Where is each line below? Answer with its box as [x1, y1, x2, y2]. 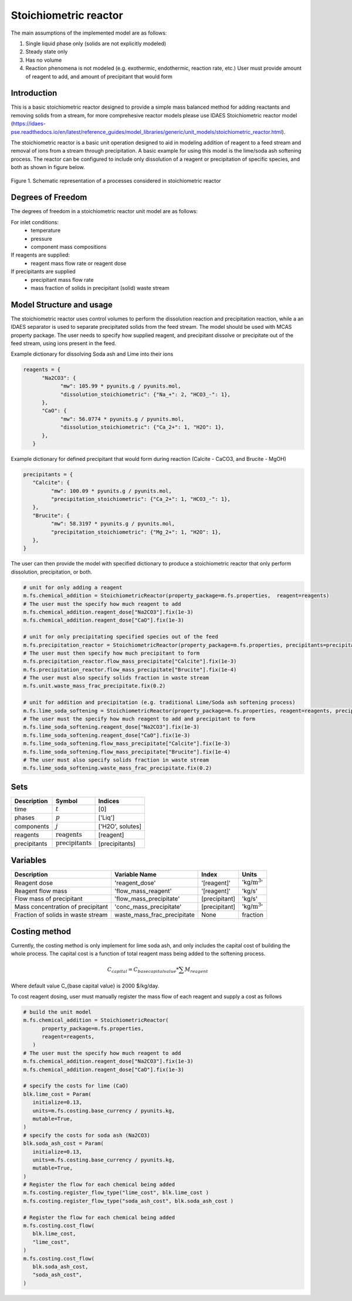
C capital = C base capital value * [107, 966, 179, 974]
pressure [31, 235, 53, 242]
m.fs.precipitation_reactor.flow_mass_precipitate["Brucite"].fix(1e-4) [23, 666, 237, 673]
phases [14, 814, 35, 822]
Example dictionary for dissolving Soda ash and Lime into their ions [11, 350, 174, 358]
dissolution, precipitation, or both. [11, 568, 93, 575]
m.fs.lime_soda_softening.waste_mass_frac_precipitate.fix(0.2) [23, 765, 212, 771]
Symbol [56, 797, 78, 805]
